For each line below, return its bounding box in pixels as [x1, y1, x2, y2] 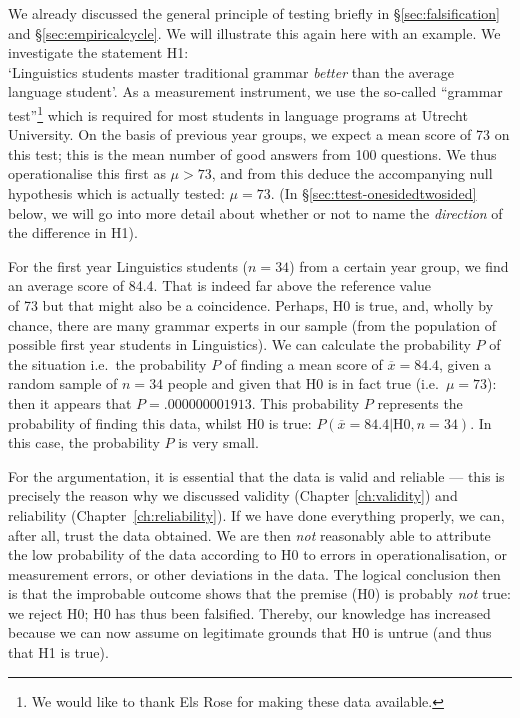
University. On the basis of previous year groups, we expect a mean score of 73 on [8, 124, 510, 145]
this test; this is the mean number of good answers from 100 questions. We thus [8, 143, 497, 164]
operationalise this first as [8, 163, 166, 184]
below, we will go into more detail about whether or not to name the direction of [8, 202, 503, 223]
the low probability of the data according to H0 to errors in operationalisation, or [8, 544, 508, 565]
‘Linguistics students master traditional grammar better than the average [8, 61, 455, 82]
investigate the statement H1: [8, 42, 189, 63]
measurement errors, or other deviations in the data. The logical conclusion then [8, 563, 501, 584]
